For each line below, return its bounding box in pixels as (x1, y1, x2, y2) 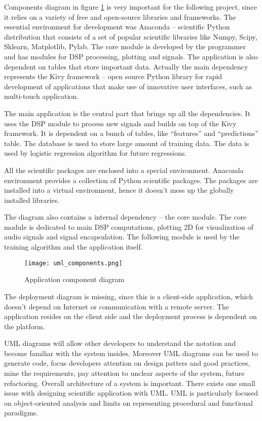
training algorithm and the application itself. (4, 241, 143, 252)
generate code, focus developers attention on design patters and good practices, (4, 358, 250, 368)
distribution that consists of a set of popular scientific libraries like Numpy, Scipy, (4, 31, 257, 42)
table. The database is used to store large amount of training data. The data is (4, 137, 249, 148)
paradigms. (4, 407, 39, 418)
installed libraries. (4, 194, 60, 205)
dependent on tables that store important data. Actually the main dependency (4, 61, 248, 72)
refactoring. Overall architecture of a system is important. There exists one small (4, 377, 255, 388)
